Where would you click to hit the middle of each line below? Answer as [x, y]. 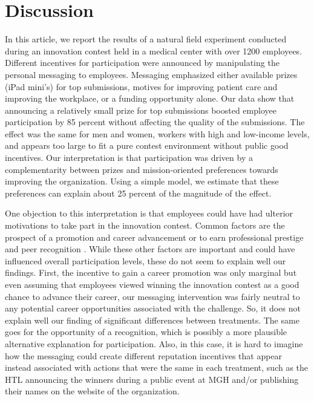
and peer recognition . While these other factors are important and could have [150, 249]
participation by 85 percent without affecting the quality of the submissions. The [155, 122]
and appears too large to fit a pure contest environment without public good [147, 145]
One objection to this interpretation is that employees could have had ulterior [149, 213]
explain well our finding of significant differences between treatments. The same [152, 320]
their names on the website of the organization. [92, 391]
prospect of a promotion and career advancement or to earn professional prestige [154, 237]
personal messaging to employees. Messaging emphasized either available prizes [151, 74]
